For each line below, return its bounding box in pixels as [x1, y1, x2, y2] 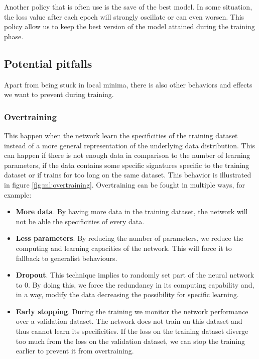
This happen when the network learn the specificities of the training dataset [4, 130, 238, 140]
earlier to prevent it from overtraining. [16, 345, 134, 356]
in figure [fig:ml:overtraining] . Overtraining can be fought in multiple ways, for [4, 179, 245, 190]
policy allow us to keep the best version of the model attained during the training [4, 21, 255, 32]
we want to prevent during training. [4, 89, 114, 100]
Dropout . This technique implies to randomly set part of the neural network [16, 270, 254, 280]
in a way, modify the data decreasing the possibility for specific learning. [16, 289, 239, 300]
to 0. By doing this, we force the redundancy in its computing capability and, [16, 279, 254, 290]
